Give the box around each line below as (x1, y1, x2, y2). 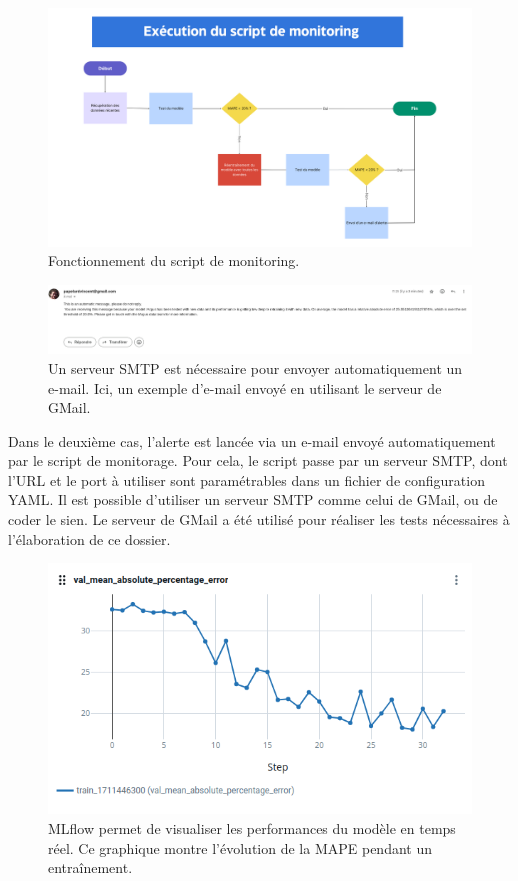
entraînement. (48, 857, 133, 878)
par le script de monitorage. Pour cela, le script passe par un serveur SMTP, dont (8, 450, 508, 471)
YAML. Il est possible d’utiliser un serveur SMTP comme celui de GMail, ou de (8, 489, 498, 510)
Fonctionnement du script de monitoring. (48, 250, 300, 271)
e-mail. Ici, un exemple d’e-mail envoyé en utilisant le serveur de (48, 377, 442, 398)
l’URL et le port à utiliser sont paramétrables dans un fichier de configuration (8, 469, 485, 490)
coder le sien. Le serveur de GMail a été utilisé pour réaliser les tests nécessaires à (8, 509, 510, 530)
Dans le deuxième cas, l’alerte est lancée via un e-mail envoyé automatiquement (8, 430, 496, 451)
